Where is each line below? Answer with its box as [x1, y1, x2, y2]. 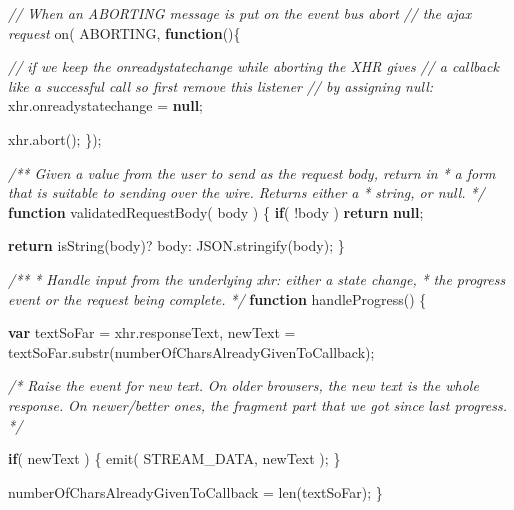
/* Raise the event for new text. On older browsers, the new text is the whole [8, 375, 479, 396]
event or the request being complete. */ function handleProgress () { [8, 288, 427, 309]
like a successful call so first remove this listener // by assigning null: [8, 75, 434, 96]
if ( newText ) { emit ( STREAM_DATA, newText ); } [8, 448, 341, 469]
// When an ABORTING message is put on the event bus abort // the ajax [8, 3, 472, 23]
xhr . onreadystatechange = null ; [8, 95, 204, 116]
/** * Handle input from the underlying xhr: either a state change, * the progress [8, 268, 506, 289]
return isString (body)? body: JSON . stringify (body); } [8, 235, 345, 256]
